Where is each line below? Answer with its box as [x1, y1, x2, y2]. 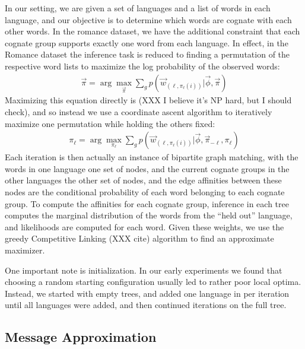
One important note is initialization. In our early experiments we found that [5, 264, 282, 276]
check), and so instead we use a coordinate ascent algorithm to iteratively [5, 105, 272, 118]
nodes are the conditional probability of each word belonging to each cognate [5, 185, 285, 198]
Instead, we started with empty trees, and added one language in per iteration [5, 287, 290, 299]
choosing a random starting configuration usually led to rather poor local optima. [5, 275, 301, 288]
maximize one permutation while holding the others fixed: [5, 117, 215, 129]
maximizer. [5, 243, 45, 256]
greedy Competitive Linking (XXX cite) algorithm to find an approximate [5, 232, 274, 245]
